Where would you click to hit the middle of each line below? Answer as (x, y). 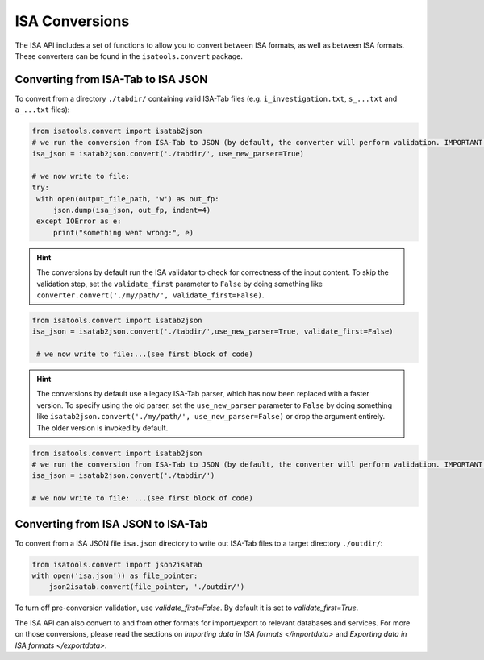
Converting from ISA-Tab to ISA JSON (111, 79)
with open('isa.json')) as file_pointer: (115, 576)
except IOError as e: (79, 221)
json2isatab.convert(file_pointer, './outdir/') (147, 587)
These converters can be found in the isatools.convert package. (129, 56)
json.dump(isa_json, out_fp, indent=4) (132, 210)
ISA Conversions (72, 21)
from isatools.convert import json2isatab (117, 565)
